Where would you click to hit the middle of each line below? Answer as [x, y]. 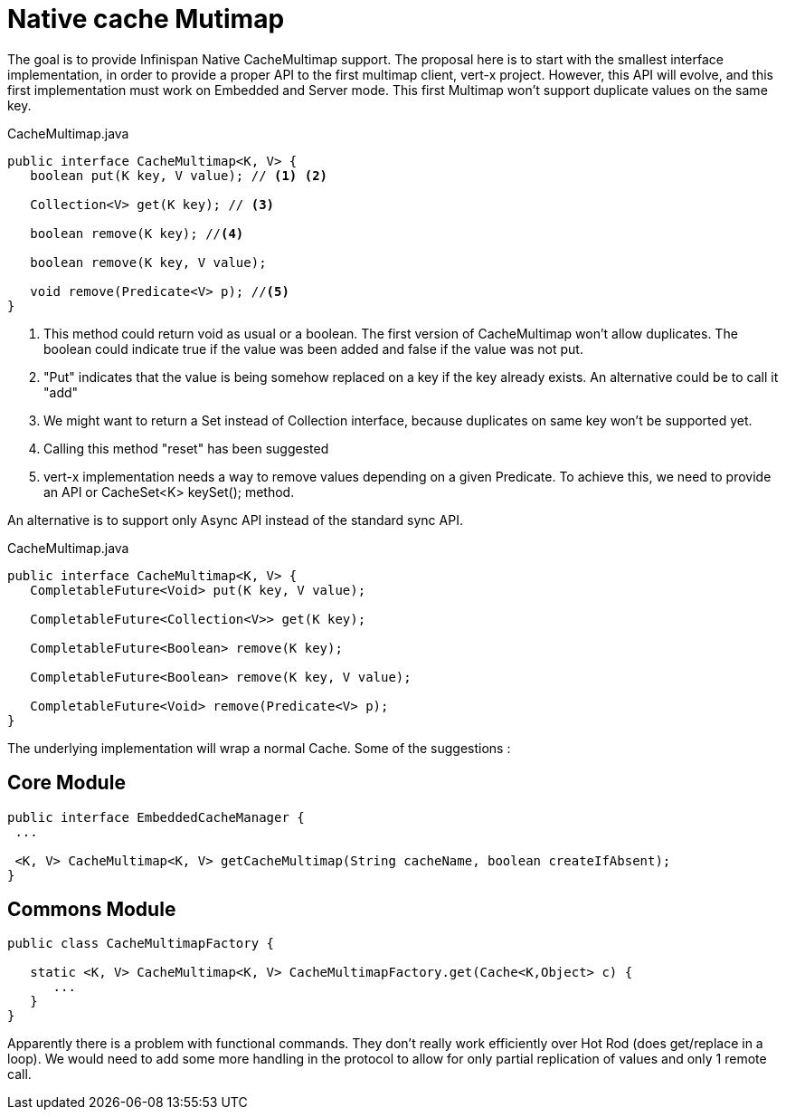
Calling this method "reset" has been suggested [186, 448]
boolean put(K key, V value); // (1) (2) [179, 175]
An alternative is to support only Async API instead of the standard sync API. [235, 520]
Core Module [66, 783]
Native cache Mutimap [146, 19]
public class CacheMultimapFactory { [141, 944]
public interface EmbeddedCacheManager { [156, 817]
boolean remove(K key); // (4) [137, 233]
